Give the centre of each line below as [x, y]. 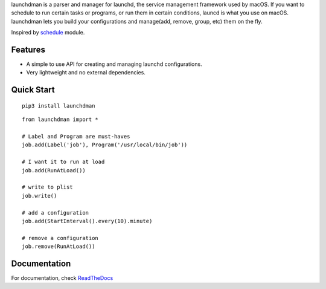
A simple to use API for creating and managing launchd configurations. [114, 64]
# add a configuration [56, 213]
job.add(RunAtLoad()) [54, 170]
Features [28, 49]
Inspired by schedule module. [48, 33]
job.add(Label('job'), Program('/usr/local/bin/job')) [105, 145]
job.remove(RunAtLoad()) [59, 247]
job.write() [40, 196]
